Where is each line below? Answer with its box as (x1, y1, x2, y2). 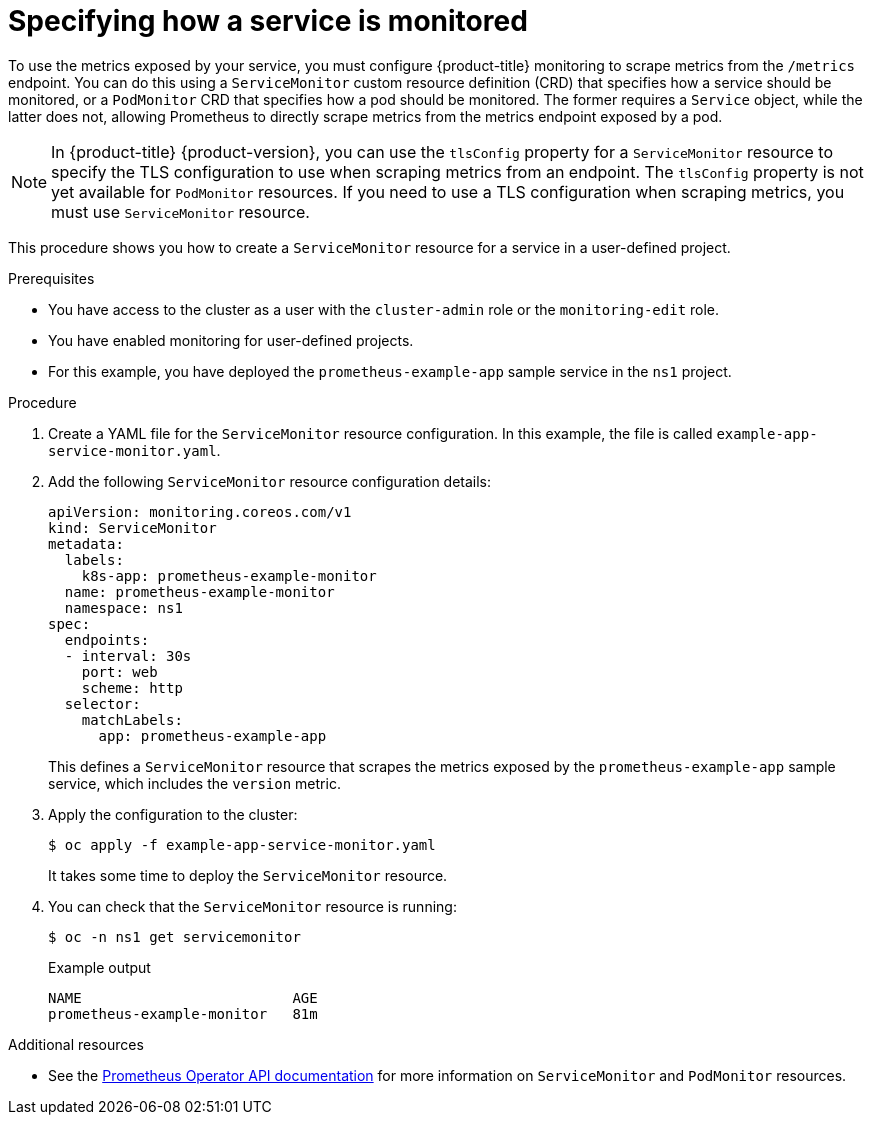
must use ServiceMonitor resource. (51, 201, 310, 222)
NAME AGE (48, 989, 318, 1006)
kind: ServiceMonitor (48, 519, 217, 536)
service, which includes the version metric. (48, 774, 341, 792)
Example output (48, 958, 151, 976)
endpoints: (64, 631, 150, 648)
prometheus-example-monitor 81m (48, 1005, 318, 1022)
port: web (81, 663, 158, 680)
